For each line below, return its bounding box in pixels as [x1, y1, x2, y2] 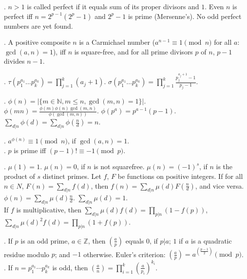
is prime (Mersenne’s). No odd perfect [128, 11, 242, 21]
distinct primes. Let [42, 171, 101, 181]
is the [216, 161, 233, 172]
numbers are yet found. [4, 20, 73, 31]
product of [4, 171, 35, 181]
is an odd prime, [20, 235, 70, 245]
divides [4, 56, 25, 66]
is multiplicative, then [16, 205, 82, 215]
